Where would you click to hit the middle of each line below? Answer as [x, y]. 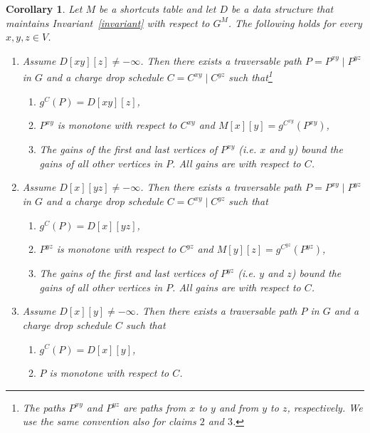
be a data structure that [282, 9]
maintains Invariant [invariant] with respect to [108, 22]
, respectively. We [325, 407]
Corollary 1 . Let [44, 9]
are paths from [155, 407]
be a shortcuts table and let [158, 9]
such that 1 [250, 76]
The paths [44, 407]
